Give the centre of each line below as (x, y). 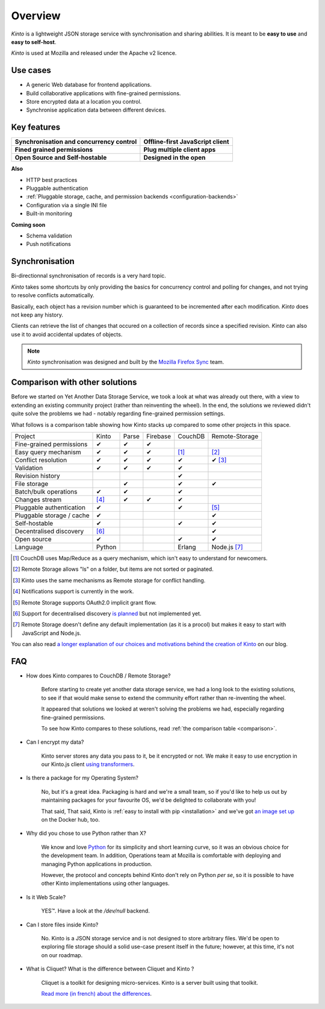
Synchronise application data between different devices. (96, 110)
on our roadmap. (62, 955)
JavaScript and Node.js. (51, 633)
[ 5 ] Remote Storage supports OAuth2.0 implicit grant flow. (85, 602)
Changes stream (38, 499)
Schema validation (49, 236)
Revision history (37, 476)
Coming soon (28, 225)
